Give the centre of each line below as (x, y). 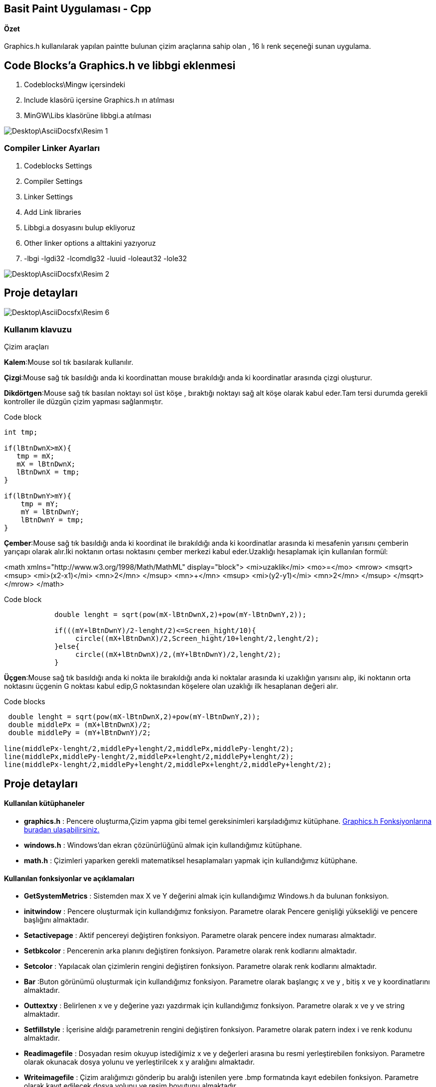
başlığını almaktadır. (57, 920)
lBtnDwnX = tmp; (48, 472)
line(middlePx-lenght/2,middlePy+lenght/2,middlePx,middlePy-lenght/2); (149, 749)
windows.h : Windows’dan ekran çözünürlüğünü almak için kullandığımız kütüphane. (163, 845)
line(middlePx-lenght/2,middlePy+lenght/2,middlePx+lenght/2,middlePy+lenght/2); (168, 765)
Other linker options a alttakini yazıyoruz (90, 243)
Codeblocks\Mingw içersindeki (75, 85)
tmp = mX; (36, 456)
